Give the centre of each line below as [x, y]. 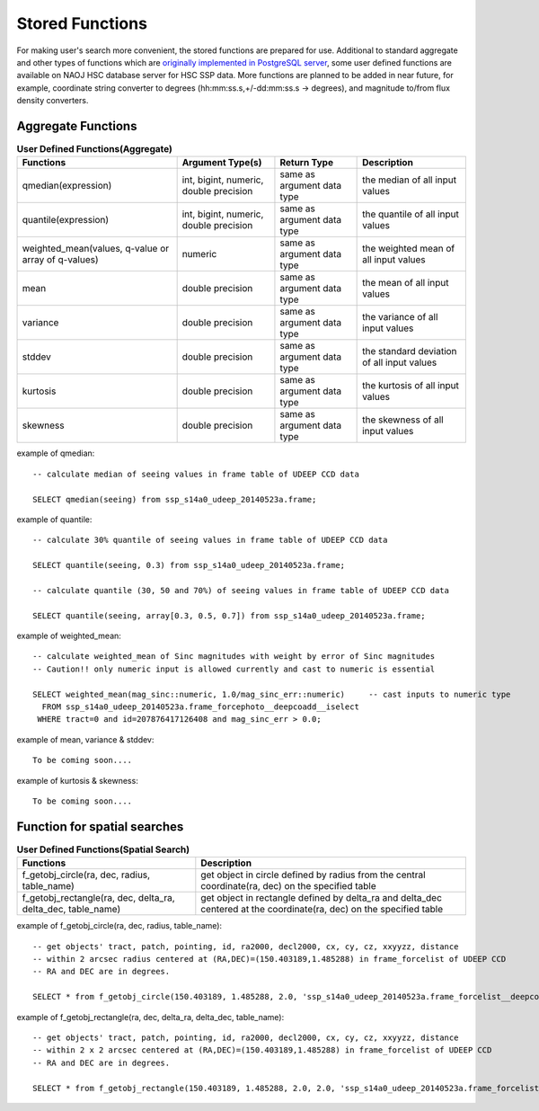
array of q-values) [60, 260]
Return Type [307, 163]
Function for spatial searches [100, 827]
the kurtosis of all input [411, 386]
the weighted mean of [409, 249]
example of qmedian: [56, 453]
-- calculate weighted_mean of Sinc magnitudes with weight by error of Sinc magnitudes [234, 657]
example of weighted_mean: [69, 636]
